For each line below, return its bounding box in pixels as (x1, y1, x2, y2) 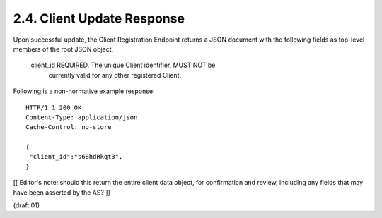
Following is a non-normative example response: (13, 87, 155, 95)
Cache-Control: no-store (25, 123, 112, 131)
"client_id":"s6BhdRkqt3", (29, 152, 123, 161)
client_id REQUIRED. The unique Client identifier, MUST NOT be (30, 61, 216, 70)
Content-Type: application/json (25, 113, 138, 121)
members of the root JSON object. (13, 44, 114, 53)
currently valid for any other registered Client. (48, 71, 182, 79)
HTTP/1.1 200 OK (25, 103, 82, 111)
